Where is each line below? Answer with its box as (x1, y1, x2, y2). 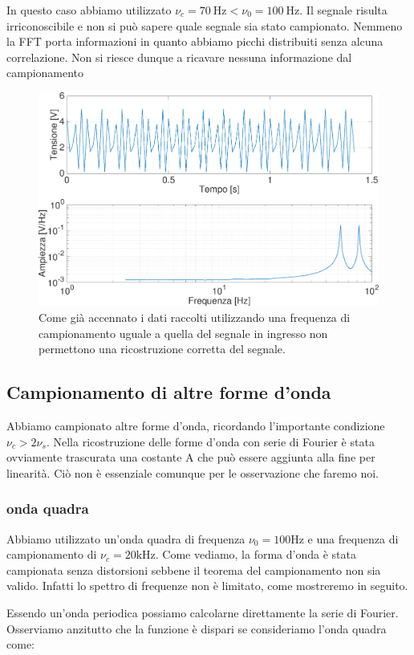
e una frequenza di (307, 530, 399, 547)
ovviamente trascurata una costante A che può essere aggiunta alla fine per (6, 449, 375, 466)
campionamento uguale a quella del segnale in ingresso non (39, 324, 328, 341)
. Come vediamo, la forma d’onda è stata (155, 546, 356, 563)
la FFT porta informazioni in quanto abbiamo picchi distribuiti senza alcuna (6, 33, 384, 50)
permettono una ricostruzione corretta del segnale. (39, 340, 286, 357)
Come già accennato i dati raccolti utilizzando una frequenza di (39, 309, 351, 326)
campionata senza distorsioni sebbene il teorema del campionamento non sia (6, 561, 381, 578)
